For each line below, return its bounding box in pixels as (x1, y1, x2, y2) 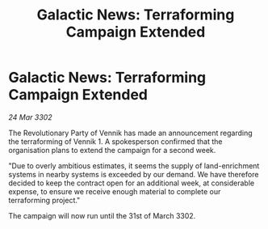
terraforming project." (8, 195, 81, 205)
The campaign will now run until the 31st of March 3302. (8, 210, 196, 220)
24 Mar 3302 (8, 112, 52, 122)
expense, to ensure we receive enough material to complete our (8, 186, 221, 196)
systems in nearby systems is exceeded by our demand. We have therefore (8, 169, 259, 179)
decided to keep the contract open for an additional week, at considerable (8, 178, 255, 188)
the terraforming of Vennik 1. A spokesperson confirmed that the (8, 136, 223, 146)
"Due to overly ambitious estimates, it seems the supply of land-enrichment (8, 160, 260, 171)
